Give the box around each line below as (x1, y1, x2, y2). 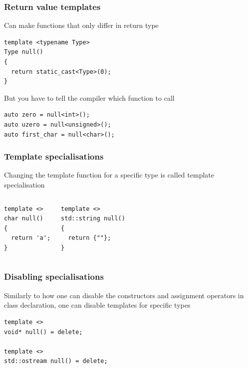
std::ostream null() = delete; (4, 358, 108, 365)
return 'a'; (11, 234, 51, 242)
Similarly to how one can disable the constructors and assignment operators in (4, 290, 244, 300)
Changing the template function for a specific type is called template (4, 170, 214, 180)
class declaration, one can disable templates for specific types (4, 300, 191, 310)
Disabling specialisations (4, 270, 104, 283)
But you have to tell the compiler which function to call (4, 92, 175, 103)
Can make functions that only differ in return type (4, 20, 159, 30)
